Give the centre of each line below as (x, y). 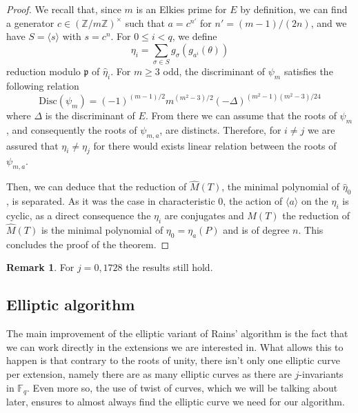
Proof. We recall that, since (64, 9)
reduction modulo (43, 71)
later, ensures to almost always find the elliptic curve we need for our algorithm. (176, 401)
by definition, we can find (294, 9)
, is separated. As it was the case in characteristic (111, 201)
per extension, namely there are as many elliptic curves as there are (149, 373)
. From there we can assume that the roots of (241, 115)
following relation (43, 85)
